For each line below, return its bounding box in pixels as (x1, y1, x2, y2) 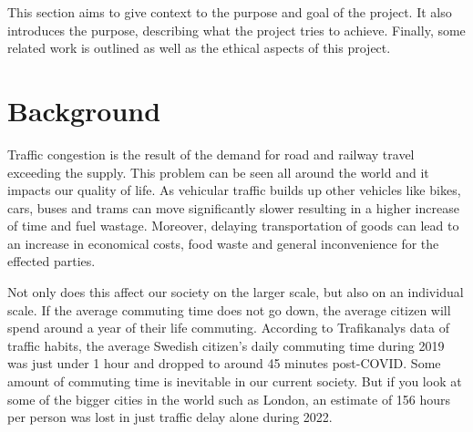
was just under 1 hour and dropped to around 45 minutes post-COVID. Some (7, 354, 441, 373)
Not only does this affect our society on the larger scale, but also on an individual (7, 283, 464, 302)
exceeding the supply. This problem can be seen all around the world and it (7, 162, 429, 181)
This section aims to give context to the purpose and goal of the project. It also (7, 3, 452, 21)
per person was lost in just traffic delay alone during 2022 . (7, 407, 333, 427)
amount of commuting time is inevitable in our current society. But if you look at (7, 372, 462, 391)
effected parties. (7, 252, 96, 271)
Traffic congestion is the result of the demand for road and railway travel (7, 144, 415, 163)
